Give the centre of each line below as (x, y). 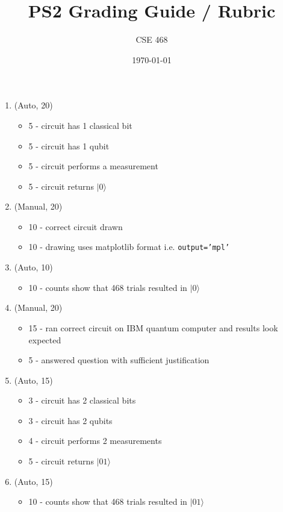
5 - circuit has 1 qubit (69, 145)
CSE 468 (152, 39)
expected (45, 339)
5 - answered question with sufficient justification (119, 360)
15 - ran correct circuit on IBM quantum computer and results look (153, 327)
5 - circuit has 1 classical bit (80, 125)
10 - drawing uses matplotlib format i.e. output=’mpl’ (129, 247)
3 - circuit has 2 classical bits (82, 400)
